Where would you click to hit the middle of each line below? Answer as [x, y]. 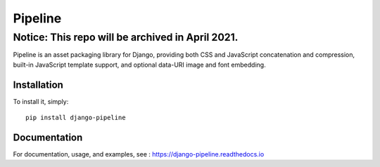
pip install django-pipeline [76, 118]
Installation [38, 85]
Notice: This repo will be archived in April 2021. [126, 37]
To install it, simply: [41, 101]
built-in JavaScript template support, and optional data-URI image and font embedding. [140, 65]
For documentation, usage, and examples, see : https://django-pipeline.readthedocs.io [139, 154]
